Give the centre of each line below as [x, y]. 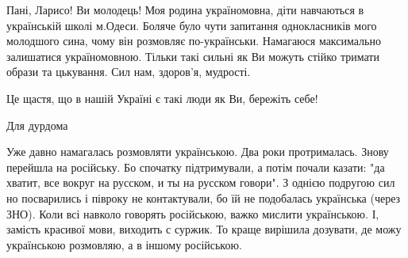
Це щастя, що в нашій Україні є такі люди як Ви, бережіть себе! [162, 98]
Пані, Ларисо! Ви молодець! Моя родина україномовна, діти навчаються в [185, 9]
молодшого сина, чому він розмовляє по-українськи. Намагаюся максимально [194, 41]
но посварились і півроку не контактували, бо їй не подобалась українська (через [204, 197]
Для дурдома [37, 125]
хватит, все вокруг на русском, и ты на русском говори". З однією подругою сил [201, 182]
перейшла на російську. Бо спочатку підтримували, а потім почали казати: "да [196, 167]
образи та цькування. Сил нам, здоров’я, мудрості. [129, 72]
